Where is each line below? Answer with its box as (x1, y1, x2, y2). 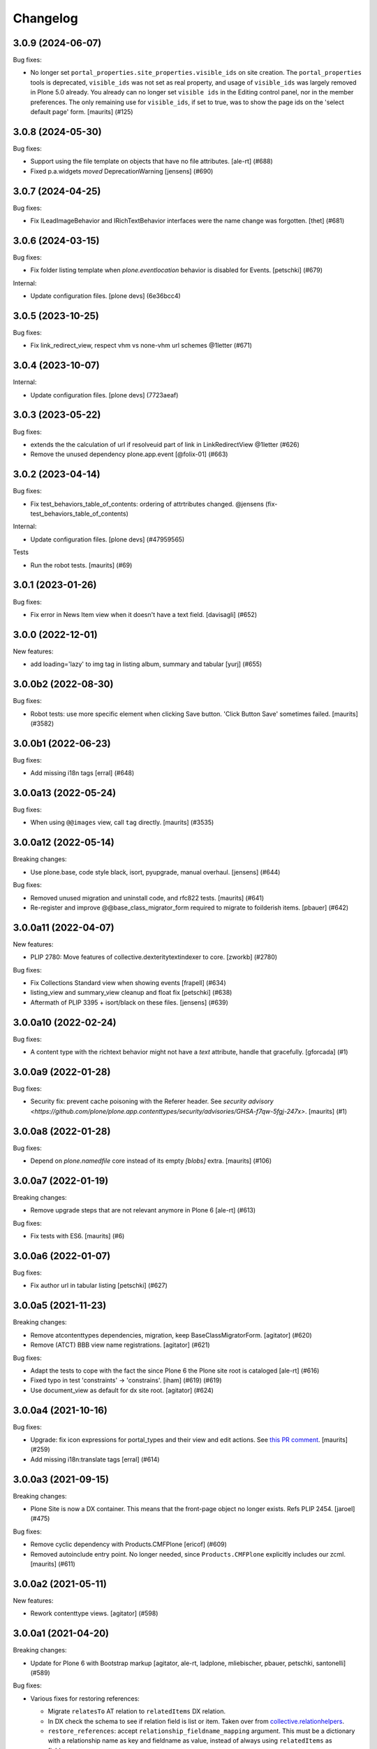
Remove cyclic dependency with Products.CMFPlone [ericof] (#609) (30, 1540, 227, 1549)
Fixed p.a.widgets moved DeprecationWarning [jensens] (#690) (30, 167, 214, 175)
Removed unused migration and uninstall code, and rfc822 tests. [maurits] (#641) (30, 893, 265, 902)
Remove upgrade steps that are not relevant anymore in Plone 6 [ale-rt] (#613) (30, 1206, 256, 1215)
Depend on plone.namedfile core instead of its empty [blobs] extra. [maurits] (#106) (30, 1156, 272, 1165)
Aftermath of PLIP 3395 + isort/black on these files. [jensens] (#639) (30, 998, 228, 1007)
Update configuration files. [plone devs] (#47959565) (30, 535, 185, 544)
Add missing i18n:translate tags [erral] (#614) (30, 1455, 160, 1464)
